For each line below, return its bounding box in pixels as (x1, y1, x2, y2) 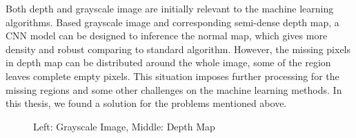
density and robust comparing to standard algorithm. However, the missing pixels (6, 41, 351, 56)
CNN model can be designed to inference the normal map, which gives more (6, 28, 328, 43)
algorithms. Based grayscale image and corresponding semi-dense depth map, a (6, 14, 339, 29)
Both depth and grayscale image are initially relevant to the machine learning (6, 1, 334, 15)
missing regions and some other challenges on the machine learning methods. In (6, 82, 342, 97)
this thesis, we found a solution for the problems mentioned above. (6, 96, 287, 110)
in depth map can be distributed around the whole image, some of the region (6, 55, 331, 70)
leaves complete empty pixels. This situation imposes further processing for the (6, 68, 339, 83)
